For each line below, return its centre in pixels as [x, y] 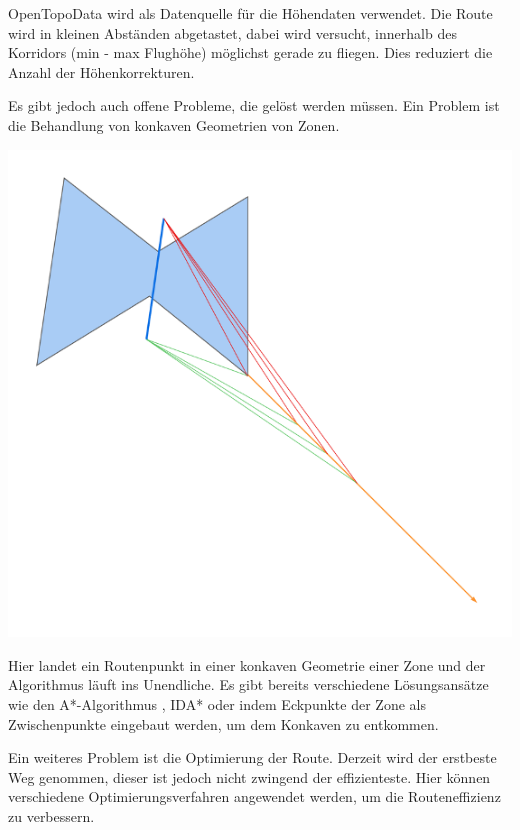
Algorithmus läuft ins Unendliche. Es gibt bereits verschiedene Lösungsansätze [248, 684]
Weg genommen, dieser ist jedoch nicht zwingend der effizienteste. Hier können [249, 776]
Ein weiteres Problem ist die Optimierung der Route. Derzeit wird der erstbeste [252, 757]
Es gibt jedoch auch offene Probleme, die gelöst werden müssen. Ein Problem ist [254, 105]
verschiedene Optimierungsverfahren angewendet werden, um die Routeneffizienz [254, 796]
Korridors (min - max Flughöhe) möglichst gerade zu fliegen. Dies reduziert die [250, 52]
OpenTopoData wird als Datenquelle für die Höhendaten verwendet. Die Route [250, 13]
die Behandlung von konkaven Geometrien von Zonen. [174, 124]
